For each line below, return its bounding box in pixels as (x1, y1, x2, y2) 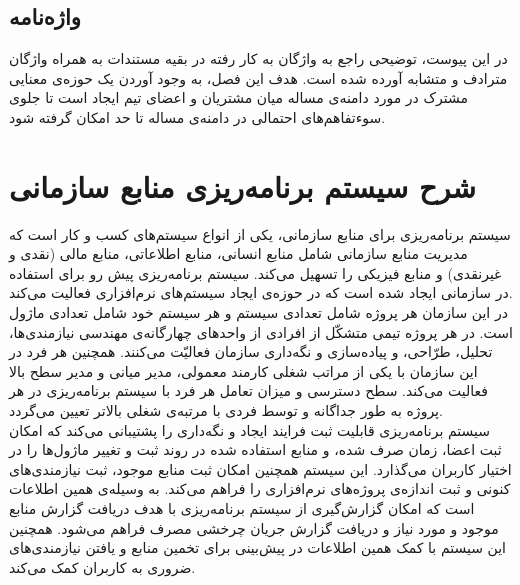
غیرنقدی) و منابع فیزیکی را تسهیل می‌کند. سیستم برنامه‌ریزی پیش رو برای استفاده (9, 262, 502, 283)
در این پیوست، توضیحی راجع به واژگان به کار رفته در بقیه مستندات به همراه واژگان (9, 48, 508, 69)
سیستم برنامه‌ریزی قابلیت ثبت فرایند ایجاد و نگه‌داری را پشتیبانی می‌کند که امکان (9, 419, 491, 440)
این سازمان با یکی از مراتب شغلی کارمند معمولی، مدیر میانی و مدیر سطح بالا (9, 360, 478, 381)
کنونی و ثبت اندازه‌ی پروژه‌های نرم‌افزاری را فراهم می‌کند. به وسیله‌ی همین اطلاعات (9, 478, 511, 499)
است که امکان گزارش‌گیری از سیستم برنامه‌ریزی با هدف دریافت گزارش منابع (9, 498, 475, 519)
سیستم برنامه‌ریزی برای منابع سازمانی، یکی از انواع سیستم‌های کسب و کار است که (9, 223, 511, 244)
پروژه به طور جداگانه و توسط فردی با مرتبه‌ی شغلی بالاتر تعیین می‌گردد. (9, 400, 443, 421)
